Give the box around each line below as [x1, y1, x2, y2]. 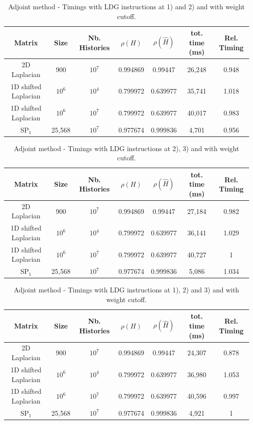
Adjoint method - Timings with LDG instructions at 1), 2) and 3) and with [14, 285, 239, 295]
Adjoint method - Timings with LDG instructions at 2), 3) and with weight [14, 143, 239, 153]
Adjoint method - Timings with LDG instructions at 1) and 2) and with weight [8, 1, 245, 11]
